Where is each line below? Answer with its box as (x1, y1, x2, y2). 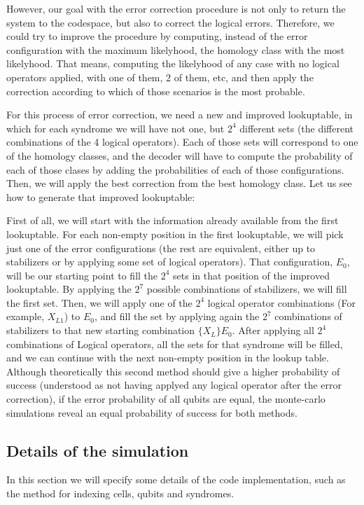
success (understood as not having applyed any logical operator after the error (6, 378, 342, 392)
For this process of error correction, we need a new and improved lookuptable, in (6, 107, 353, 122)
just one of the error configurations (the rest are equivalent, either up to (6, 240, 316, 255)
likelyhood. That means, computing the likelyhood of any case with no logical (6, 56, 339, 71)
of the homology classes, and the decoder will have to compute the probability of (6, 148, 353, 162)
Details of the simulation (6, 439, 189, 461)
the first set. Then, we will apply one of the (6, 295, 192, 310)
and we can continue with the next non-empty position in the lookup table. (6, 350, 329, 365)
